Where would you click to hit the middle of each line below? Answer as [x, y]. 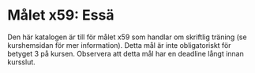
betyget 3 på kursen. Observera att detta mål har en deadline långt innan [126, 53]
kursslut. [22, 62]
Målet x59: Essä [61, 15]
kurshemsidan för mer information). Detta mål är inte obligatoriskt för [119, 45]
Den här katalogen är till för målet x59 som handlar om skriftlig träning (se [127, 37]
